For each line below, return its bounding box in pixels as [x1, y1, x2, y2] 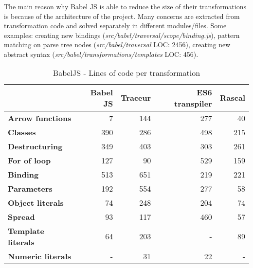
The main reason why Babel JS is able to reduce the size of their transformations [4, 1, 246, 11]
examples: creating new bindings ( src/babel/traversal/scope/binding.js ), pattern [4, 30, 240, 40]
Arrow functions [8, 112, 72, 124]
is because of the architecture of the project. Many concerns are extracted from [4, 11, 240, 21]
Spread [8, 211, 35, 222]
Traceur [121, 92, 151, 104]
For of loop [8, 154, 51, 166]
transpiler [174, 97, 212, 109]
